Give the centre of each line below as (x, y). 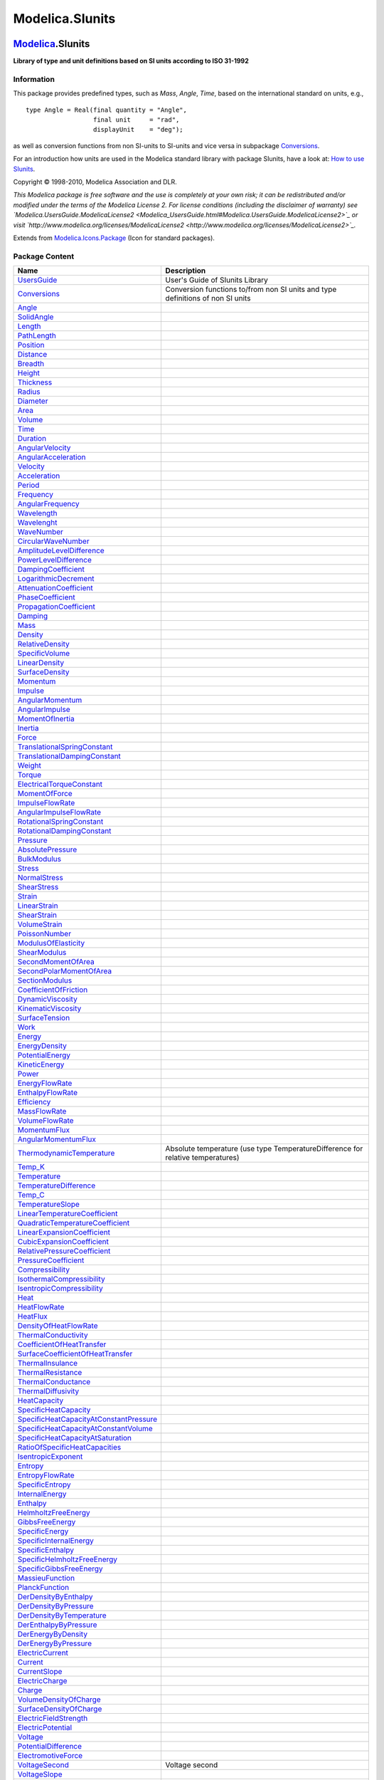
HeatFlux (32, 1316)
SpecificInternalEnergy (55, 1541)
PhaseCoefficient (46, 597)
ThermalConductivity (53, 1335)
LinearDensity (41, 663)
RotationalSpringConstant (60, 822)
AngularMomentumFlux (57, 1139)
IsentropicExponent (50, 1457)
